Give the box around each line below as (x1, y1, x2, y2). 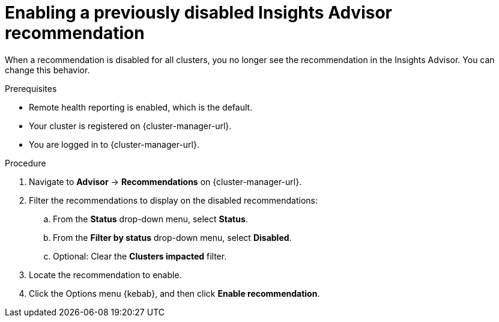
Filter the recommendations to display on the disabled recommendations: (29, 195, 318, 205)
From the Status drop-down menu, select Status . (53, 213, 248, 224)
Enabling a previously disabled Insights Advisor (5, 2, 392, 23)
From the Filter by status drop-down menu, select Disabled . (53, 232, 292, 243)
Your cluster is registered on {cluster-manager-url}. (29, 120, 232, 131)
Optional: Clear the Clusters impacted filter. (53, 251, 227, 261)
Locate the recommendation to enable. (29, 269, 182, 280)
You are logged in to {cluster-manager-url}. (29, 139, 199, 150)
